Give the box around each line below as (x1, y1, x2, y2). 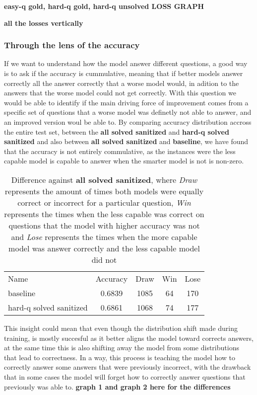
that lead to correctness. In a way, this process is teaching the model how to (4, 352, 236, 362)
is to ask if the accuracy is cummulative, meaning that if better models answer (4, 68, 243, 78)
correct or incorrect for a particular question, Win (17, 196, 191, 208)
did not (91, 253, 117, 265)
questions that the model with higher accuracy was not (8, 219, 200, 231)
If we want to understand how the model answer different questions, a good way (4, 58, 248, 69)
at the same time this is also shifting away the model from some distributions (4, 342, 239, 353)
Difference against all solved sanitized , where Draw (11, 173, 197, 185)
